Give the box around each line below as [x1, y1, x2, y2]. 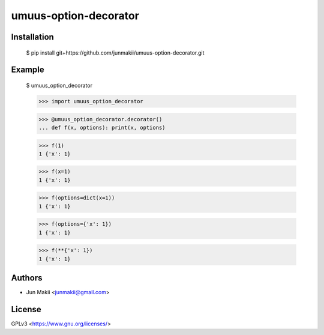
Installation [11, 32, 54, 42]
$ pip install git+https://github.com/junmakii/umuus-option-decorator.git [26, 49, 205, 56]
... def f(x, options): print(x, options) [38, 124, 166, 131]
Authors [11, 273, 43, 283]
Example [11, 65, 44, 75]
